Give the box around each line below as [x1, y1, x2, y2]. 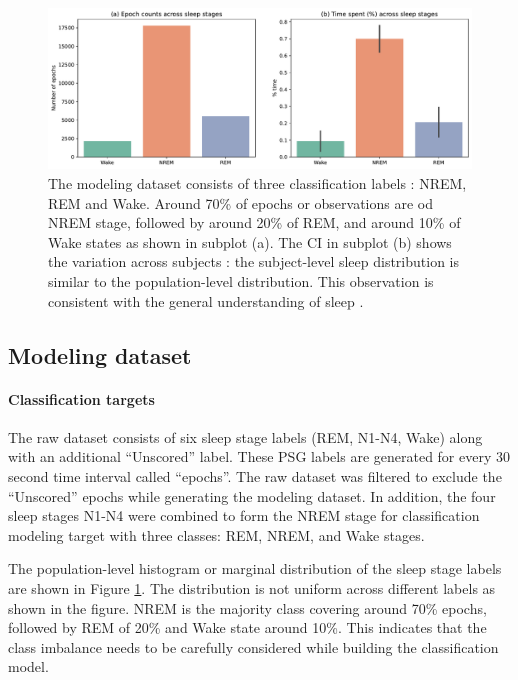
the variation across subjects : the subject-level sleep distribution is [48, 251, 459, 272]
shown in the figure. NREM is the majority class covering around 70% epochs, [8, 597, 487, 618]
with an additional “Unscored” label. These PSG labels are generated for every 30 [8, 446, 510, 467]
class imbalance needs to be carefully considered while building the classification [8, 636, 499, 657]
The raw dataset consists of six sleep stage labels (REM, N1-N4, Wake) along [8, 426, 483, 447]
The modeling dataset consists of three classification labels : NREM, [48, 173, 467, 194]
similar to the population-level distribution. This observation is [48, 271, 434, 292]
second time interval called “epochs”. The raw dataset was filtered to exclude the [8, 466, 502, 486]
